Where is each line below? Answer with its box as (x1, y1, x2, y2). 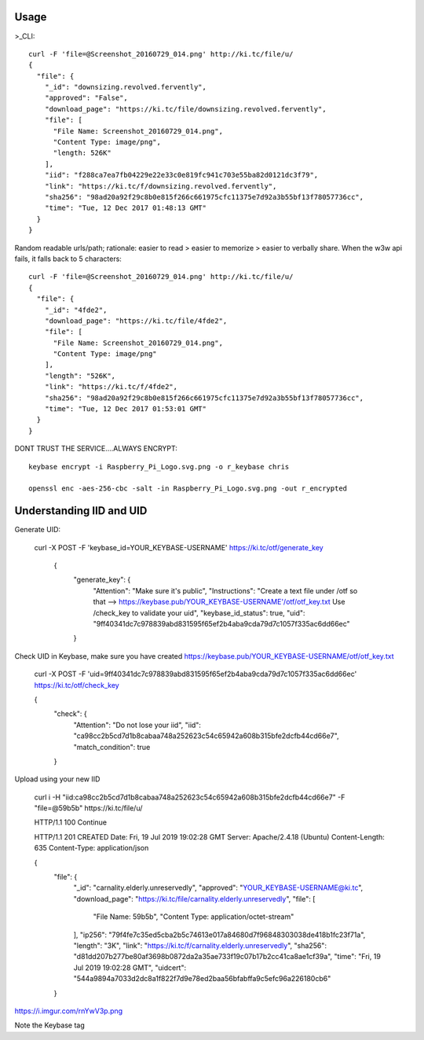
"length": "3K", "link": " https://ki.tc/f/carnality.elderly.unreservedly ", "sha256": (73, 940, 327, 950)
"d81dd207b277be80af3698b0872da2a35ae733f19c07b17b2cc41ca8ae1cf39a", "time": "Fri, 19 (73, 952, 381, 961)
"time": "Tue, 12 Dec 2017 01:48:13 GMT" (44, 204, 207, 212)
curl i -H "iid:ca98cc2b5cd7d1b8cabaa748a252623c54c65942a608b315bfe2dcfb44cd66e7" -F (34, 792, 345, 802)
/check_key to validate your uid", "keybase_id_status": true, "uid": (93, 608, 305, 617)
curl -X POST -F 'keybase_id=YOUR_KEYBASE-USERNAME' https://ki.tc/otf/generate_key (34, 542, 323, 552)
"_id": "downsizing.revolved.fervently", (44, 83, 207, 92)
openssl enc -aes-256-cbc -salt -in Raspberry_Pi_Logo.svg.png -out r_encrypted (28, 484, 348, 493)
